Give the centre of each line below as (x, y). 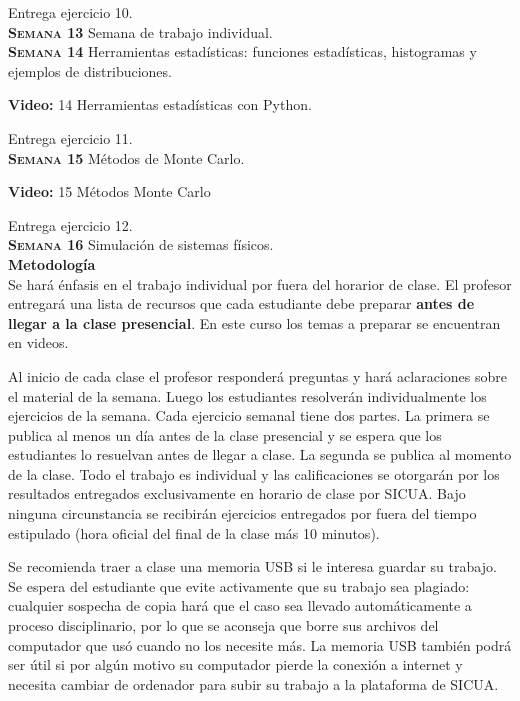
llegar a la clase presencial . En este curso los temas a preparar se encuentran (254, 322)
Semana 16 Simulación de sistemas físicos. (141, 244)
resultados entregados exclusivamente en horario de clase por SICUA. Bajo (237, 493)
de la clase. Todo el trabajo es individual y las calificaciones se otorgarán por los (254, 473)
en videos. (38, 342)
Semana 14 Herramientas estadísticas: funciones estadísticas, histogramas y (242, 51)
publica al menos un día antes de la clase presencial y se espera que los (225, 434)
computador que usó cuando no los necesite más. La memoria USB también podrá (260, 644)
